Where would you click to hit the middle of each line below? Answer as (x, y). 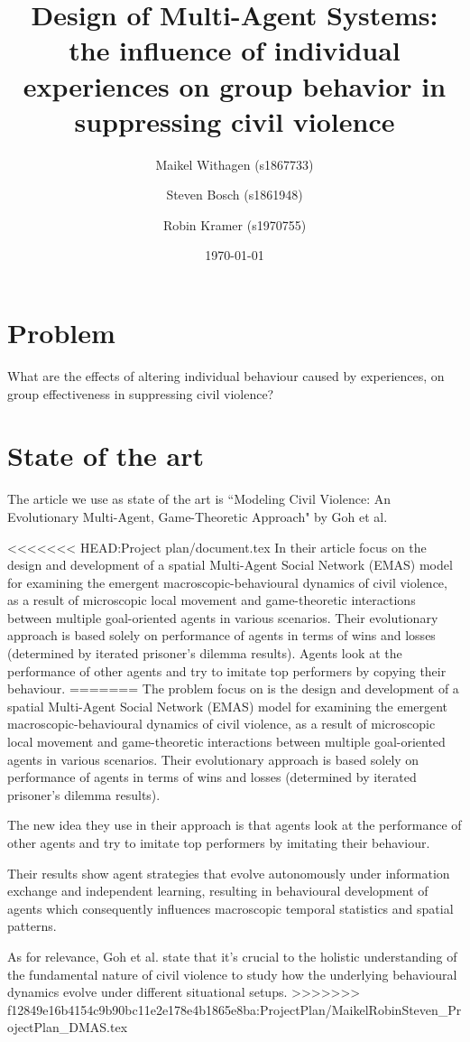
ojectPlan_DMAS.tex (68, 1027)
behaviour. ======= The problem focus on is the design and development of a (233, 688)
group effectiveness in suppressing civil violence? (141, 393)
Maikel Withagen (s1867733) (235, 164)
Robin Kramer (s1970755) (235, 224)
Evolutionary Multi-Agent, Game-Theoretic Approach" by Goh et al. (198, 516)
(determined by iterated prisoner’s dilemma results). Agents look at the (205, 653)
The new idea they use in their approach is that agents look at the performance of (235, 825)
